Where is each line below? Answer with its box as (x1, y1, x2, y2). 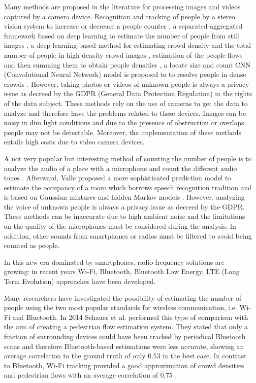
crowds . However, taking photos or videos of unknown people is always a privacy (4, 78, 249, 89)
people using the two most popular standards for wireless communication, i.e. (4, 302, 237, 313)
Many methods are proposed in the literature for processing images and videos (4, 1, 241, 11)
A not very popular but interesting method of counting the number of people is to (4, 153, 252, 163)
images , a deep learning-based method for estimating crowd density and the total (4, 40, 251, 50)
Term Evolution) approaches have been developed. (4, 276, 156, 286)
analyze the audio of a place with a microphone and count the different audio (4, 163, 237, 173)
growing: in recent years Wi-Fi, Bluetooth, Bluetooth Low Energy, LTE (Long (4, 266, 240, 277)
